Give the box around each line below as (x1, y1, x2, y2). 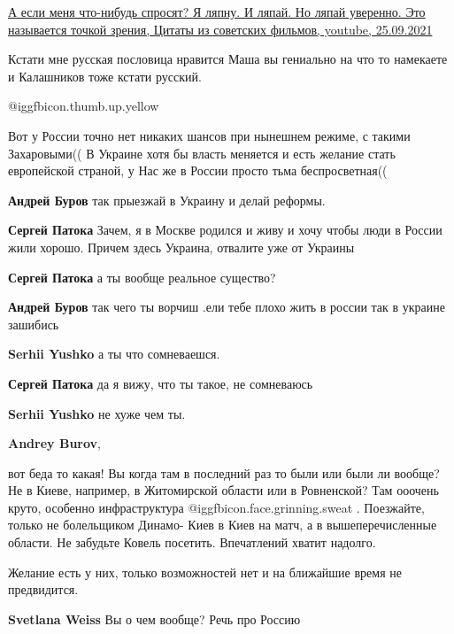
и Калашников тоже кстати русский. (8, 66, 202, 85)
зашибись (8, 314, 59, 333)
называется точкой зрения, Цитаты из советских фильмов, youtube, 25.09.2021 (8, 19, 433, 38)
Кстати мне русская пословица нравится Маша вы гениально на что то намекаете (8, 50, 448, 68)
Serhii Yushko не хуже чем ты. (8, 404, 186, 422)
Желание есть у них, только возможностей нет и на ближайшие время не (8, 562, 402, 581)
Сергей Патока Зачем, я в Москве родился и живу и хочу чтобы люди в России (8, 220, 442, 239)
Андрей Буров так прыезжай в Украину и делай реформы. (8, 190, 326, 209)
